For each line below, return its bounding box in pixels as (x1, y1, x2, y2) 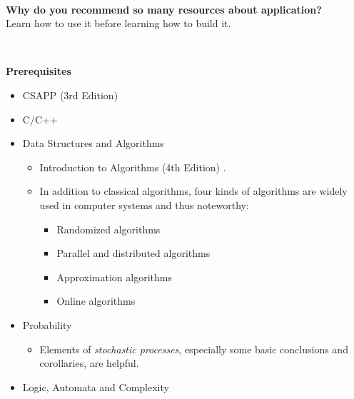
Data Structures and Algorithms (22, 136, 164, 151)
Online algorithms (56, 293, 136, 308)
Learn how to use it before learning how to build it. (6, 16, 231, 31)
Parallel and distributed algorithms (56, 246, 211, 261)
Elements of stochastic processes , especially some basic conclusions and (39, 341, 348, 356)
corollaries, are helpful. (39, 355, 139, 370)
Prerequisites (6, 64, 71, 79)
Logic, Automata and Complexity (22, 379, 169, 394)
